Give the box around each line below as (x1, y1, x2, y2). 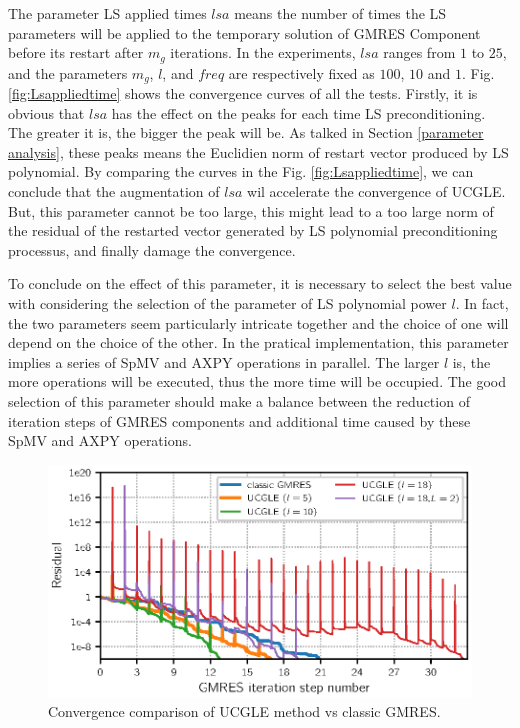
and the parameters (8, 62, 128, 83)
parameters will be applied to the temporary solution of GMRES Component (8, 22, 481, 43)
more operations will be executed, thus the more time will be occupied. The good (8, 371, 507, 392)
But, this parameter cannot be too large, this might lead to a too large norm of (8, 200, 494, 221)
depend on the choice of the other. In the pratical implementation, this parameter (8, 332, 509, 353)
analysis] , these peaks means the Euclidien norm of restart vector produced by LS (8, 141, 509, 162)
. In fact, (455, 293, 509, 314)
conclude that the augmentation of (8, 181, 220, 202)
